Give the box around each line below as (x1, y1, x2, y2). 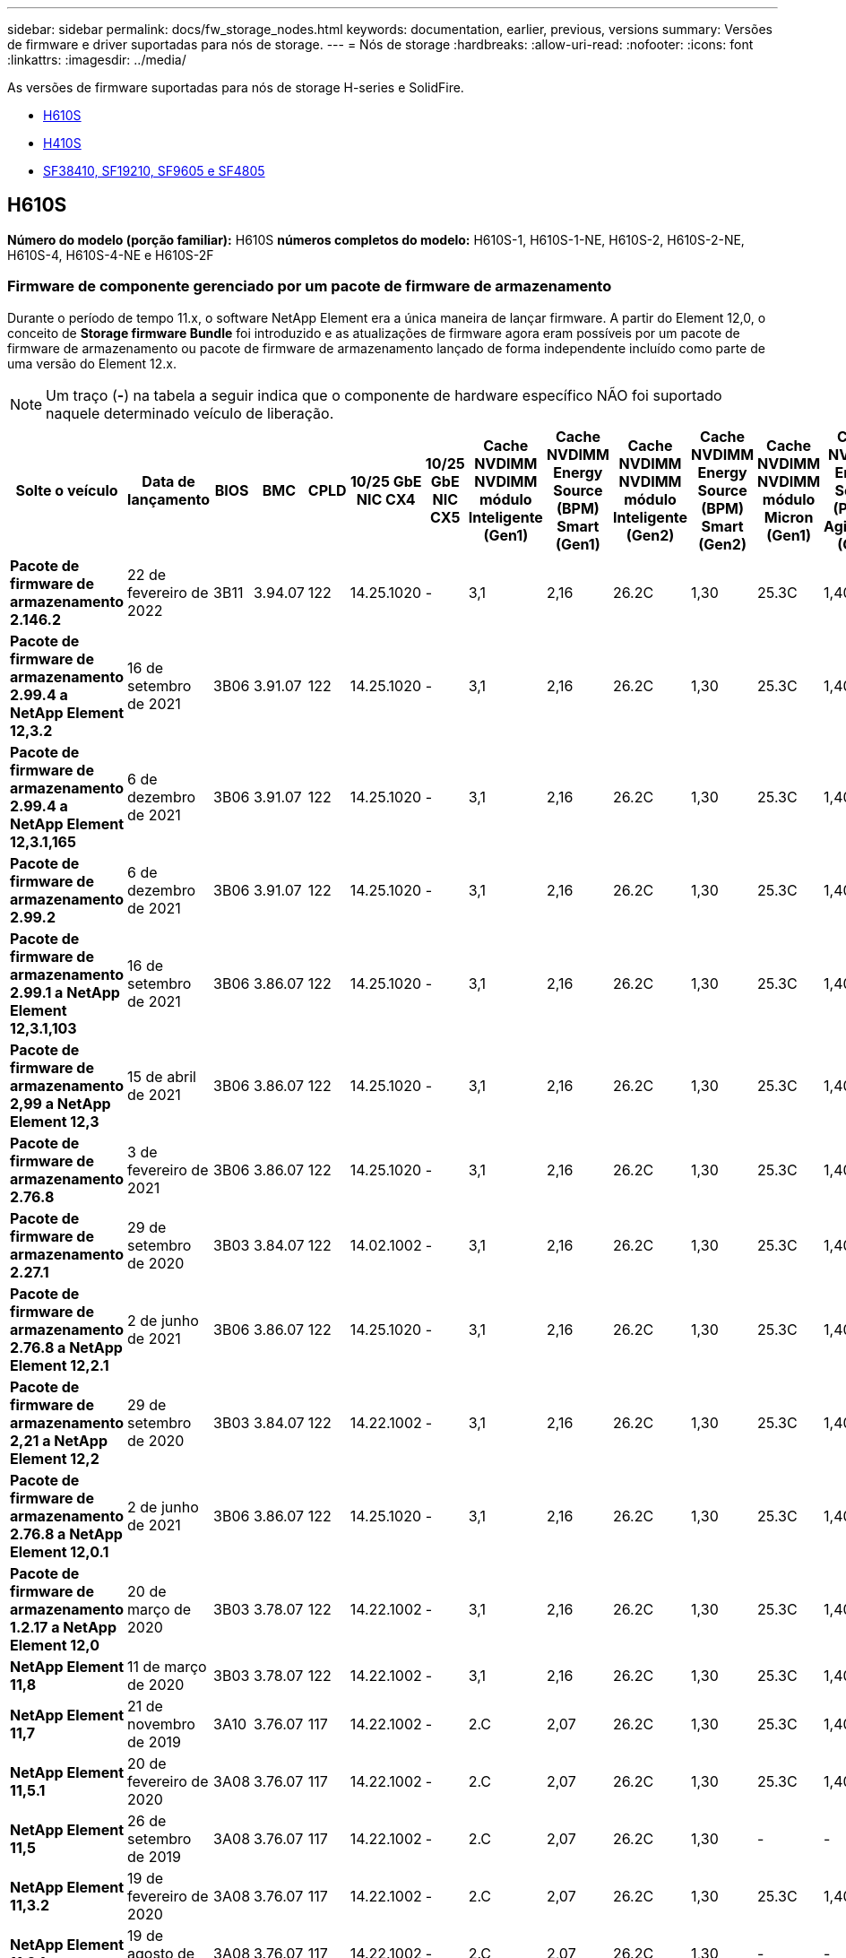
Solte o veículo (15, 481, 118, 499)
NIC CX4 (356, 489, 416, 508)
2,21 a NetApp (10, 1431, 108, 1450)
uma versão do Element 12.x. (7, 355, 177, 371)
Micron (764, 507, 814, 526)
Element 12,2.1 (10, 1356, 109, 1374)
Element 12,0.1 (10, 1542, 109, 1561)
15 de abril (127, 1067, 196, 1086)
